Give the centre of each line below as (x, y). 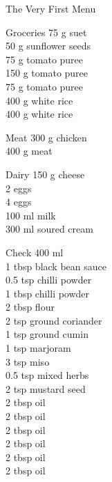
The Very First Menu (51, 8)
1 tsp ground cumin (47, 334)
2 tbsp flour (30, 307)
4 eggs (19, 202)
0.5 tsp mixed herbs (47, 375)
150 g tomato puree (47, 73)
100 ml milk (31, 215)
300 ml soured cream (49, 229)
